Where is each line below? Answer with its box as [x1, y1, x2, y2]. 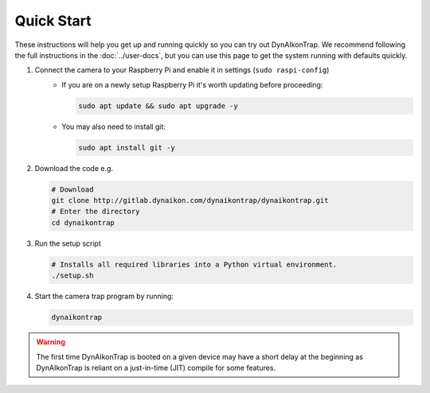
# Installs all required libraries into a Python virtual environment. [51, 259, 338, 269]
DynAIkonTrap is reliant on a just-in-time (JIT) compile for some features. [36, 363, 276, 372]
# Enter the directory [51, 207, 140, 216]
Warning [36, 337, 65, 347]
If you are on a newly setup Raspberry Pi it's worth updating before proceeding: [61, 80, 323, 89]
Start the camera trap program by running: [34, 291, 174, 302]
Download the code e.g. [34, 163, 114, 173]
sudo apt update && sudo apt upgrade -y [78, 101, 238, 111]
